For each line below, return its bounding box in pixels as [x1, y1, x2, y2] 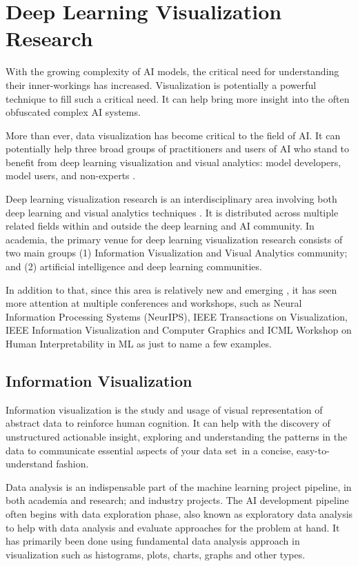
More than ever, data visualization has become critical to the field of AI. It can [6, 128, 341, 142]
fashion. [56, 456, 89, 471]
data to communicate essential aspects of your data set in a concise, [6, 443, 294, 457]
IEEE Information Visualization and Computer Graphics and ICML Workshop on [6, 323, 352, 337]
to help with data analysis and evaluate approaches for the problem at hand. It [6, 520, 340, 534]
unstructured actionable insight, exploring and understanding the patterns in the [6, 429, 348, 443]
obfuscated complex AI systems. [6, 105, 141, 119]
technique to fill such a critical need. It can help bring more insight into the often [6, 91, 350, 105]
